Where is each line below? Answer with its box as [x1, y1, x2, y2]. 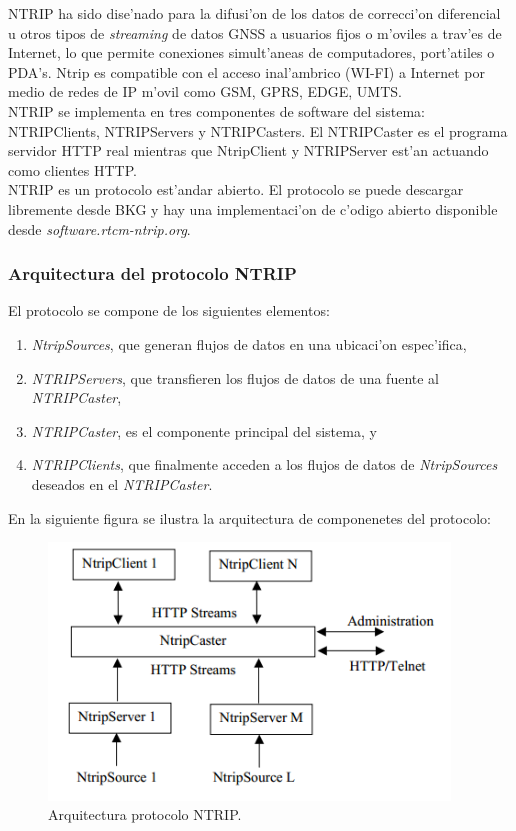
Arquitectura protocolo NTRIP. [48, 804, 242, 825]
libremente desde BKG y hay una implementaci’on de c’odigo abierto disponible [8, 198, 498, 219]
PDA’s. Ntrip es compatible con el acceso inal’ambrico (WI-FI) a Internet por [8, 61, 485, 82]
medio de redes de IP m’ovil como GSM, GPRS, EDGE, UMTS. [8, 81, 402, 102]
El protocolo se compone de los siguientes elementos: [8, 300, 330, 321]
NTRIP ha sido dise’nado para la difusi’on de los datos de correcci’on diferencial [8, 3, 501, 23]
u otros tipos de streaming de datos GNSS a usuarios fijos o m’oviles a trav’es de [8, 22, 502, 43]
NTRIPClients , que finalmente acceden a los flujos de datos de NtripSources [31, 454, 498, 475]
